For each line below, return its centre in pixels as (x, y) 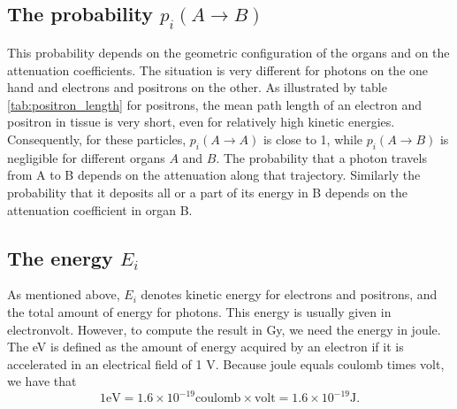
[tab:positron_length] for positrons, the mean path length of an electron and (215, 104)
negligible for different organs (86, 157)
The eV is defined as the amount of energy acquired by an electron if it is (206, 347)
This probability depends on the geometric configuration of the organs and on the (228, 52)
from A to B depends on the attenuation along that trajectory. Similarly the (214, 175)
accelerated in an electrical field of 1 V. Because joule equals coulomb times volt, (226, 363)
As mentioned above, (64, 294)
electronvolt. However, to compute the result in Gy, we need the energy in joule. (224, 329)
